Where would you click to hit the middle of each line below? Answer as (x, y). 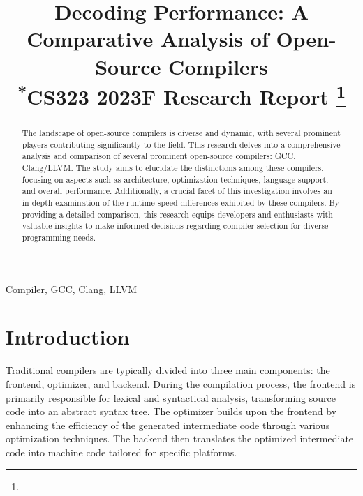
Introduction (68, 337)
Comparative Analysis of (148, 39)
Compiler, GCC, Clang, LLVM (71, 288)
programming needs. (59, 237)
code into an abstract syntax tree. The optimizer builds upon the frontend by (171, 411)
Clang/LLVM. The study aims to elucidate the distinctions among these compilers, (173, 168)
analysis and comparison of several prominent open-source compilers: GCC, (159, 156)
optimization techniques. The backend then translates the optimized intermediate (180, 438)
